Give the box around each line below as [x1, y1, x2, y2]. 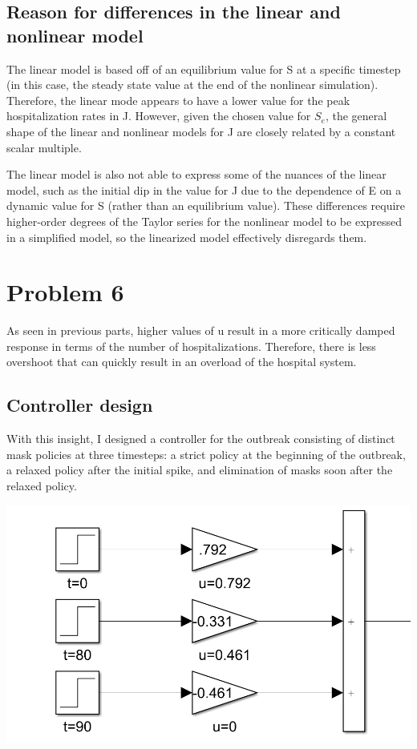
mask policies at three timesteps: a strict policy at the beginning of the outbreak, [6, 445, 406, 462]
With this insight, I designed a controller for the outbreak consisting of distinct [6, 430, 395, 447]
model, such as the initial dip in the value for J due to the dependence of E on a [6, 181, 402, 198]
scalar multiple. [6, 139, 82, 155]
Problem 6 [6, 276, 124, 308]
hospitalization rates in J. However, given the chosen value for [6, 107, 311, 124]
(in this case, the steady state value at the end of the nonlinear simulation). [6, 76, 379, 93]
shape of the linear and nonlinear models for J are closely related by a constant [6, 123, 396, 139]
